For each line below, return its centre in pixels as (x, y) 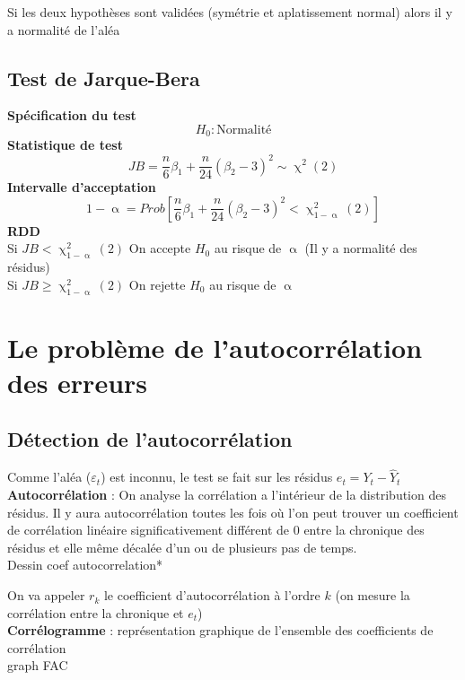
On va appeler (46, 595)
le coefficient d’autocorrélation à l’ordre (212, 595)
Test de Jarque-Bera (104, 78)
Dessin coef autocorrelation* (85, 565)
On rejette (157, 284)
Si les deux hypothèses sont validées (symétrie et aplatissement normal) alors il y (230, 12)
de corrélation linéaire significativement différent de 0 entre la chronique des (216, 530)
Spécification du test (72, 115)
